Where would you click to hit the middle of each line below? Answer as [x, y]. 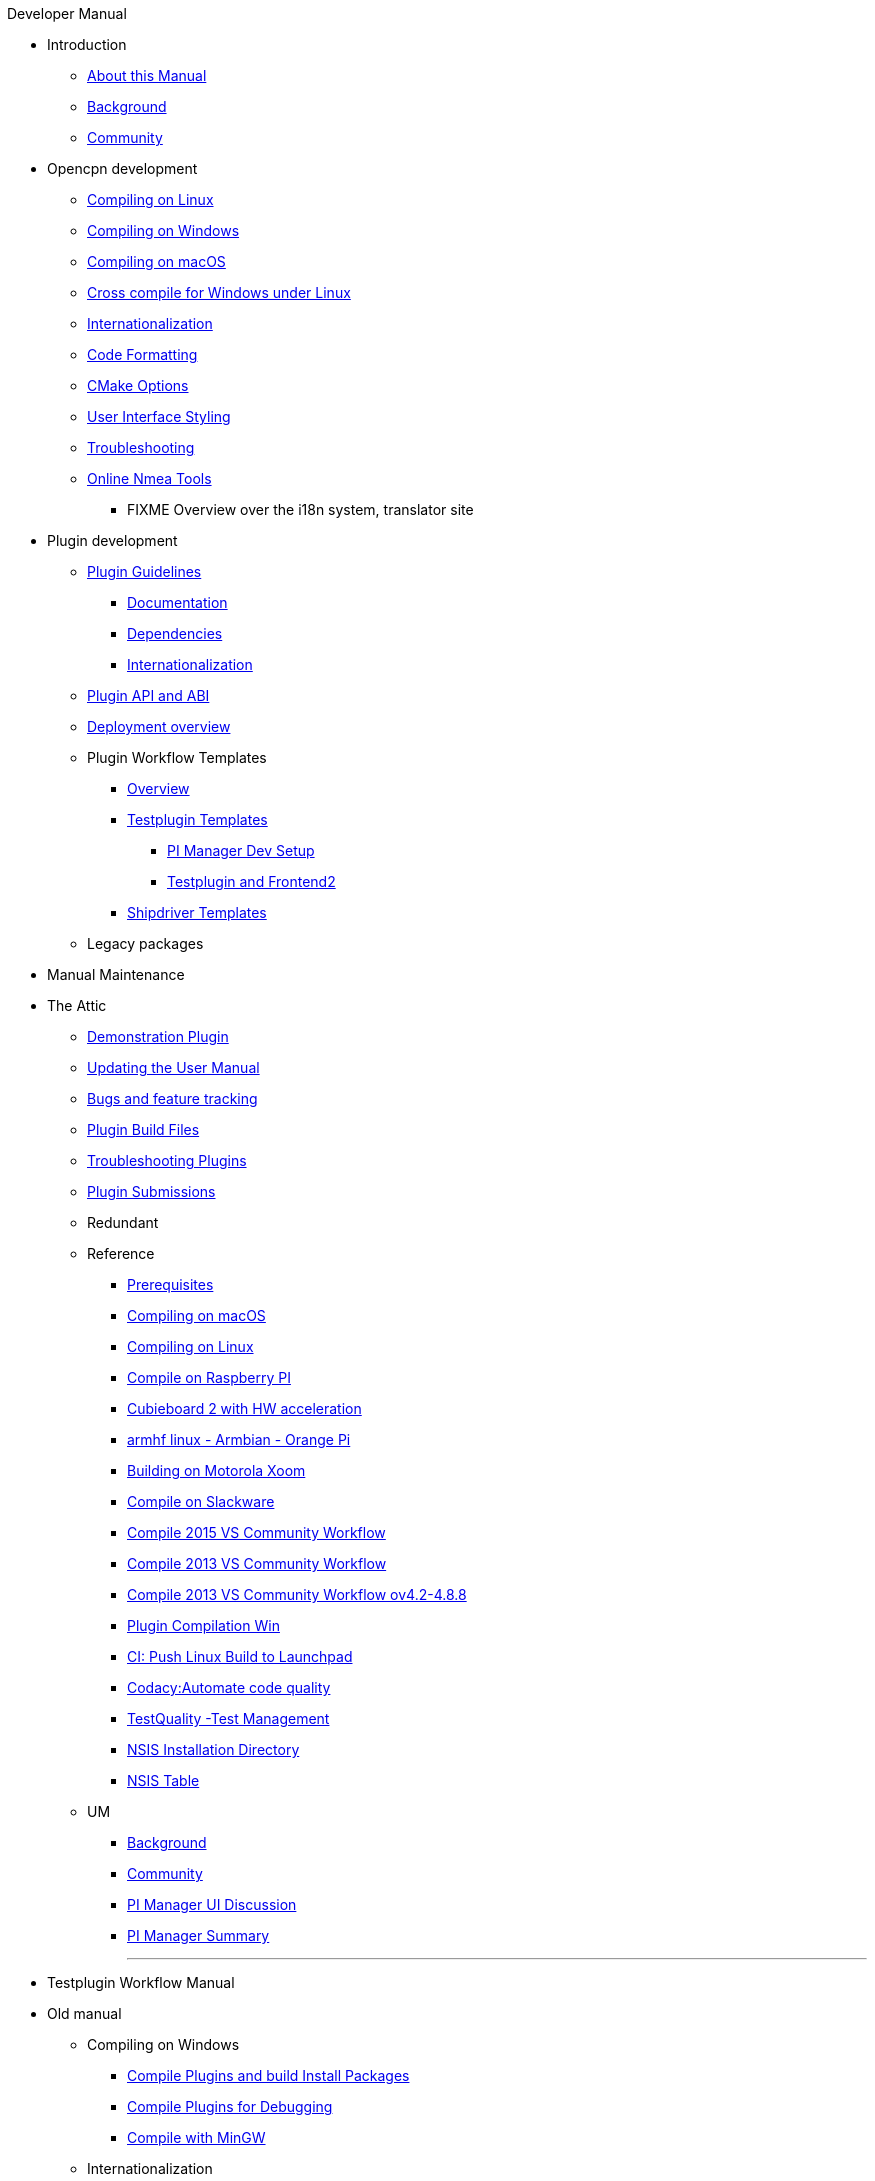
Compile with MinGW [196, 2137]
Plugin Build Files [143, 1129]
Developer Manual [67, 13]
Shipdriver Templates [197, 912]
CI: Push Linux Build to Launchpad [240, 1656]
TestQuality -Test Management [228, 1718]
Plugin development [112, 540]
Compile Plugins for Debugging [230, 2106]
